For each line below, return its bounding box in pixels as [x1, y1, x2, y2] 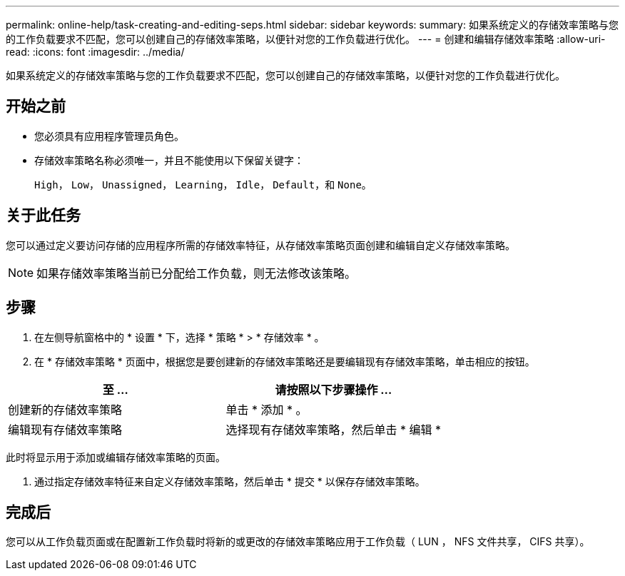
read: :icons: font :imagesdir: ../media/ [6, 46, 185, 58]
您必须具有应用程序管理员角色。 [34, 129, 184, 142]
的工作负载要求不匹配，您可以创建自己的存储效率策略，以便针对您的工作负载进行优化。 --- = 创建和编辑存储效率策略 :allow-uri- [6, 33, 606, 45]
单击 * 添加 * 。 [225, 402, 308, 417]
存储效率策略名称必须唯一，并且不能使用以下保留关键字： [34, 153, 304, 166]
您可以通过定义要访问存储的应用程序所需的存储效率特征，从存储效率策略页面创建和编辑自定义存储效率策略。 [6, 238, 515, 251]
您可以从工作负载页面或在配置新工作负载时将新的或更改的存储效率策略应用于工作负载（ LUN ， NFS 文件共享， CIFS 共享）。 [6, 535, 590, 548]
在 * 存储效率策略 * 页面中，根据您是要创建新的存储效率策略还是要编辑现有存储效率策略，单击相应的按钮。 [34, 355, 535, 368]
